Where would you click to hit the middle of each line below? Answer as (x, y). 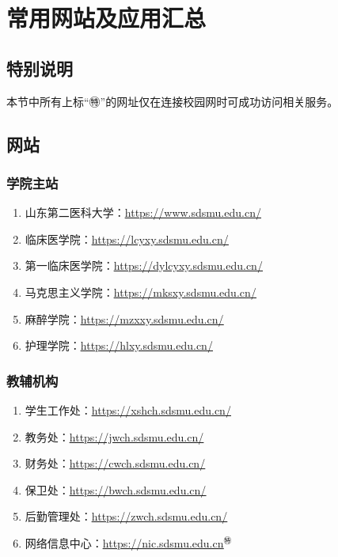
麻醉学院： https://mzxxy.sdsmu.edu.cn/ (124, 318)
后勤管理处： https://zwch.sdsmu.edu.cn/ (126, 516)
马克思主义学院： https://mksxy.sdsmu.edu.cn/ (141, 292)
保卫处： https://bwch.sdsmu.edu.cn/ (116, 489)
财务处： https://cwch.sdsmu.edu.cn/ (115, 463)
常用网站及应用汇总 (106, 18)
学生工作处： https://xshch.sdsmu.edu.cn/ (128, 409)
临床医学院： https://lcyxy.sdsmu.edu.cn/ (127, 239)
